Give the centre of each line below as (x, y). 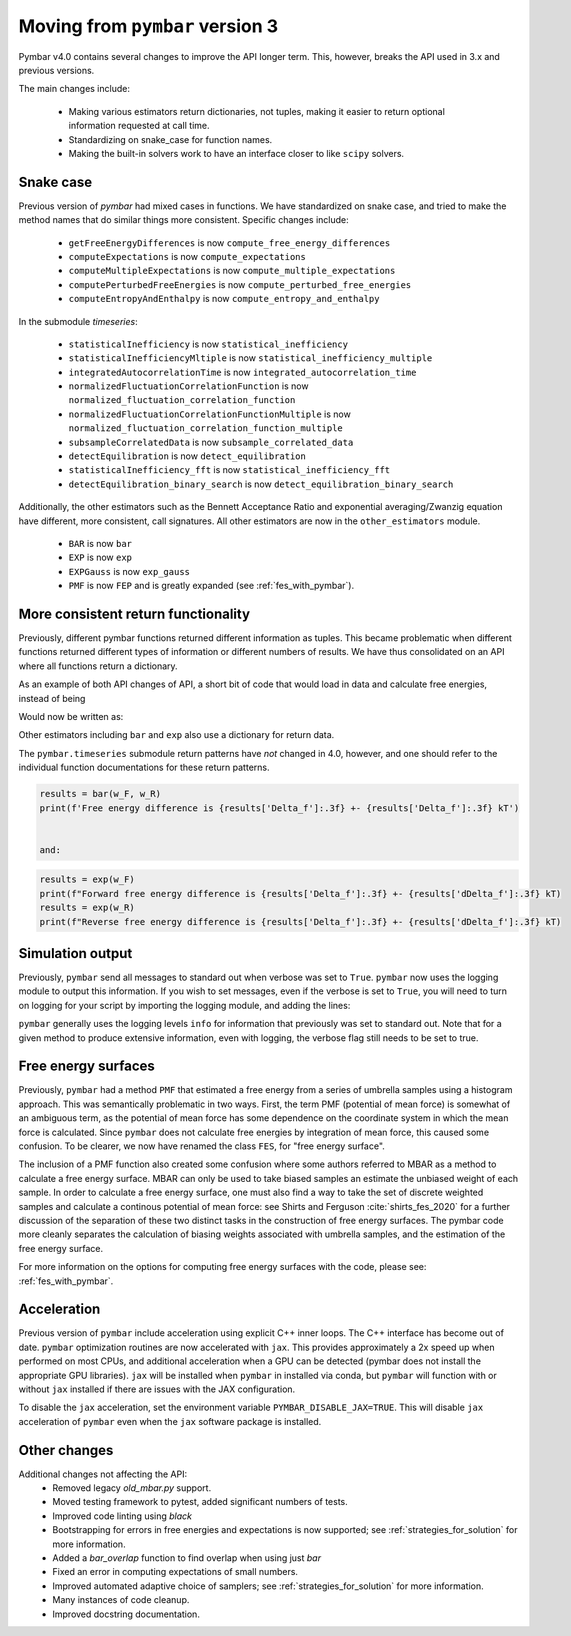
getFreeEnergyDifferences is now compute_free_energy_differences (229, 242)
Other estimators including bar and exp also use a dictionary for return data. (176, 735)
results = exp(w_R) (87, 908)
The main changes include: (74, 89)
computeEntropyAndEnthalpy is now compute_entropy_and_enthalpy (224, 299)
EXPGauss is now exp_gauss (129, 571)
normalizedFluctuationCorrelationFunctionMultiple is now (210, 414)
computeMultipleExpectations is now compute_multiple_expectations (232, 271)
